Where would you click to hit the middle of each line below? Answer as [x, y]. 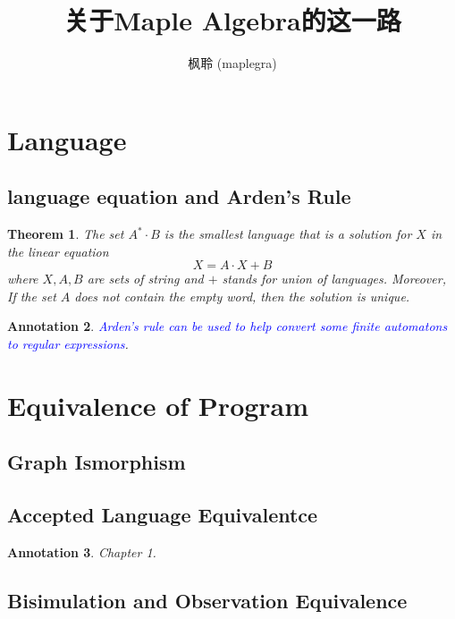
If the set [32, 296]
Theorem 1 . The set [66, 234]
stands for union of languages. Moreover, [334, 279]
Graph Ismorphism [97, 462]
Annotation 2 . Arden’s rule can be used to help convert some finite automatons [227, 326]
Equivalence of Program [158, 405]
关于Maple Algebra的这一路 [232, 20]
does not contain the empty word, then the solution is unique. [242, 296]
